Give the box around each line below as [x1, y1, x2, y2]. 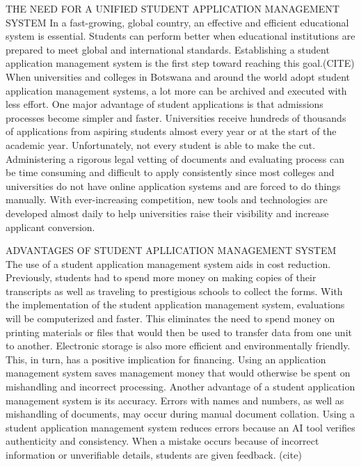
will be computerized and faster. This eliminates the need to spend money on [6, 311, 335, 326]
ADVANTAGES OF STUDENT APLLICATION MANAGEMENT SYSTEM [6, 243, 337, 258]
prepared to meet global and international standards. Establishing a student [6, 42, 330, 56]
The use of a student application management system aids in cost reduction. [6, 256, 331, 271]
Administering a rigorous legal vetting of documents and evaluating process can [6, 151, 345, 166]
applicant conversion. [6, 219, 95, 234]
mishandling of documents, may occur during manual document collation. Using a [6, 406, 355, 421]
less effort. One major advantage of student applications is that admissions [6, 97, 323, 111]
